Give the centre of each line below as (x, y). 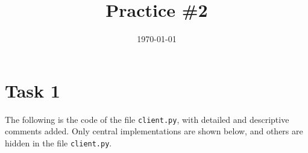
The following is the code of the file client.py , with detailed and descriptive (147, 119)
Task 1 (33, 90)
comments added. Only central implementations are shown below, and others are (154, 131)
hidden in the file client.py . (58, 142)
